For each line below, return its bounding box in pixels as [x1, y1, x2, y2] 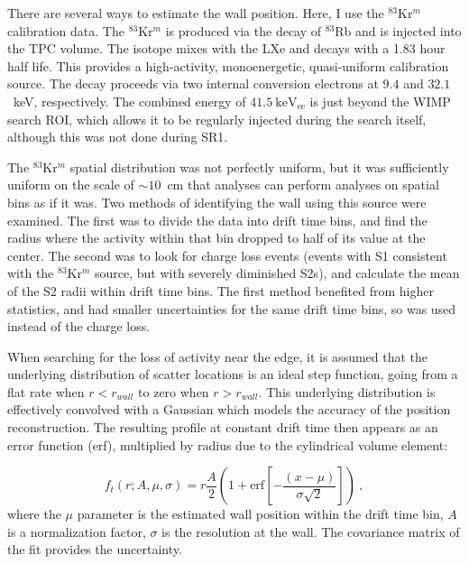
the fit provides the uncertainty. [7, 540, 182, 559]
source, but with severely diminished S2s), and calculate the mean [95, 264, 460, 282]
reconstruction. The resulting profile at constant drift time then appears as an [7, 418, 438, 437]
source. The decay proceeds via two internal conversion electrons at [7, 74, 379, 93]
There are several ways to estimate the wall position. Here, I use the [7, 4, 384, 22]
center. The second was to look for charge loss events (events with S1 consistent [7, 245, 447, 264]
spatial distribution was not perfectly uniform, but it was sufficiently [69, 157, 449, 176]
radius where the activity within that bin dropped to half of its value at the [7, 228, 426, 247]
